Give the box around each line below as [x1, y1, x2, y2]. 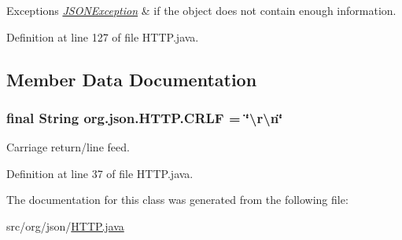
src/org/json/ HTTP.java [6, 217, 124, 234]
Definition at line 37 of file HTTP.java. [6, 165, 194, 181]
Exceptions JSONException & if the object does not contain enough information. [6, 2, 396, 18]
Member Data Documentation [6, 67, 257, 91]
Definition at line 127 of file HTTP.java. [6, 28, 199, 45]
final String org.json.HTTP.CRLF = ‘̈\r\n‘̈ [6, 107, 283, 127]
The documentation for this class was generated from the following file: [6, 191, 349, 208]
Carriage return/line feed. [6, 139, 130, 155]
